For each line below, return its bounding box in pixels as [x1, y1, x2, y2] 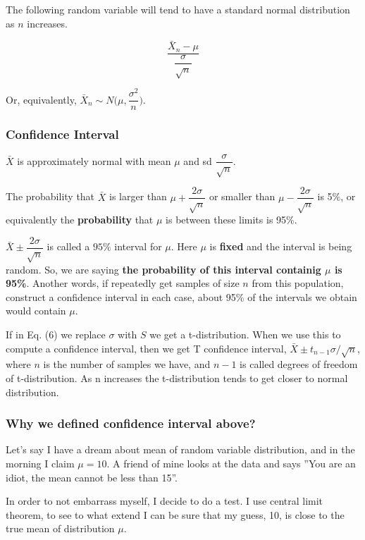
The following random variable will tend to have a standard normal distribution [6, 2, 350, 16]
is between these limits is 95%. [166, 212, 297, 227]
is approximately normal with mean [17, 153, 171, 168]
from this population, [252, 276, 344, 290]
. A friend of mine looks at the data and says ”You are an [106, 455, 356, 470]
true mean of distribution [6, 521, 115, 536]
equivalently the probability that [6, 212, 154, 227]
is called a [47, 239, 90, 254]
